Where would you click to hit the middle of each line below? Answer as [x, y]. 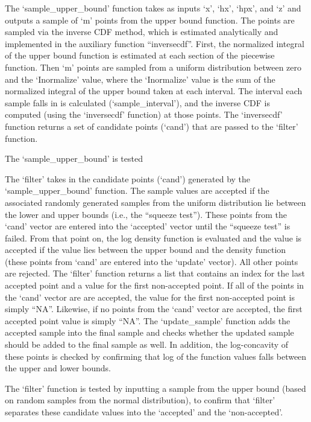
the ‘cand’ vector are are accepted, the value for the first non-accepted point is [150, 297]
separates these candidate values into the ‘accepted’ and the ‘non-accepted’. [144, 412]
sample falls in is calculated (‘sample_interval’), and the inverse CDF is [137, 102]
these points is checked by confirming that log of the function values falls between [156, 356]
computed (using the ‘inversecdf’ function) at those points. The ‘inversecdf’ [144, 114]
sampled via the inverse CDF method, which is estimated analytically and [142, 32]
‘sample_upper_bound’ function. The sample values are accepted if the [137, 190]
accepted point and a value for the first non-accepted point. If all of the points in [155, 285]
